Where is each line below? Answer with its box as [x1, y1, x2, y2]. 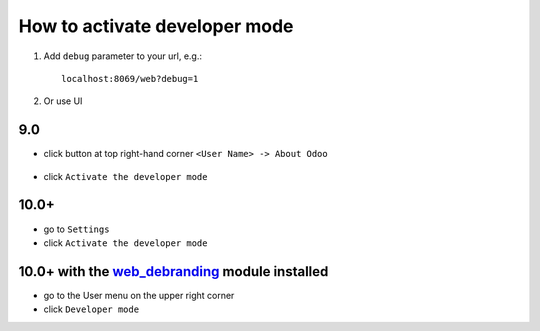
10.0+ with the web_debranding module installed [18, 263, 329, 280]
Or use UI [43, 95, 83, 107]
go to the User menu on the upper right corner [43, 289, 235, 301]
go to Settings [43, 223, 110, 235]
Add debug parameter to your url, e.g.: [43, 50, 203, 62]
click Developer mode [43, 303, 140, 315]
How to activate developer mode [18, 15, 294, 37]
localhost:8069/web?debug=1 [61, 73, 199, 84]
